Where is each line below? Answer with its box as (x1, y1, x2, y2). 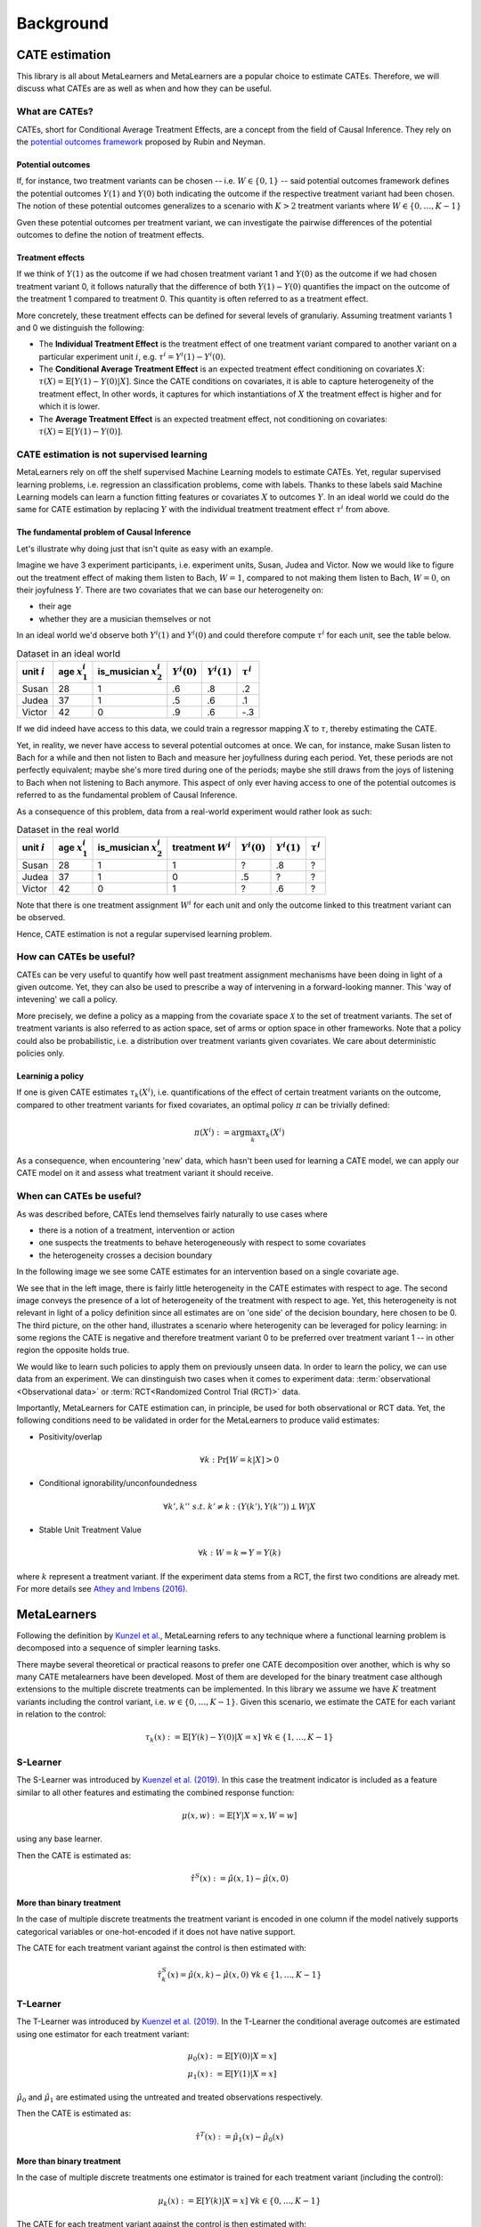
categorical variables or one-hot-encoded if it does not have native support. (16, 1926, 296, 1937)
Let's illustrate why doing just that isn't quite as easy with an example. (16, 543, 273, 554)
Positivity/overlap (38, 1431, 102, 1442)
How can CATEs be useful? (16, 950, 135, 963)
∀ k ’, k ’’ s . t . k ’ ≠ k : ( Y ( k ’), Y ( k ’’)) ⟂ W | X (163, 1501, 316, 1512)
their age (38, 601, 72, 612)
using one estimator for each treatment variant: (16, 2028, 190, 2039)
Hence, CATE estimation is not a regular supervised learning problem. (16, 928, 273, 939)
